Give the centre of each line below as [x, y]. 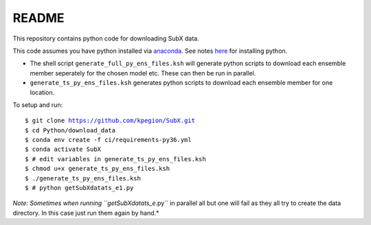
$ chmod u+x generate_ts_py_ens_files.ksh [98, 169]
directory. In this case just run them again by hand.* [86, 213]
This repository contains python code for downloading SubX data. [106, 38]
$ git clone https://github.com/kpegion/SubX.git [110, 121]
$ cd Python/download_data [70, 130]
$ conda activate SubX [63, 150]
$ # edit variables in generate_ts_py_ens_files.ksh [115, 159]
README [38, 18]
